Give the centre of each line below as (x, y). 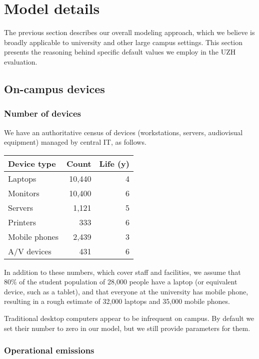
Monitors (24, 193)
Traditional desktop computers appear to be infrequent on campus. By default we (129, 318)
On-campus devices (54, 88)
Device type (32, 163)
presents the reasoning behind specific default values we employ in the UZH (120, 52)
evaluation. (21, 61)
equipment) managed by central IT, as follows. (75, 142)
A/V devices (30, 251)
